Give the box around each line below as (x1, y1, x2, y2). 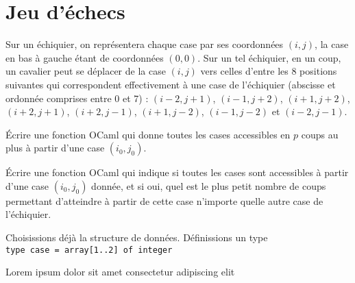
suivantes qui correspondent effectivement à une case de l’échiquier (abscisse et (5, 77, 336, 91)
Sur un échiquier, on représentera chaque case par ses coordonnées (5, 37, 284, 51)
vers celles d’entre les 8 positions (200, 64, 337, 78)
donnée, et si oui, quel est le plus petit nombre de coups (91, 178, 326, 193)
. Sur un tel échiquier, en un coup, (197, 50, 341, 64)
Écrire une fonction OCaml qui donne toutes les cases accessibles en (5, 127, 291, 141)
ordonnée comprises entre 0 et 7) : (5, 90, 149, 105)
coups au (301, 127, 339, 141)
